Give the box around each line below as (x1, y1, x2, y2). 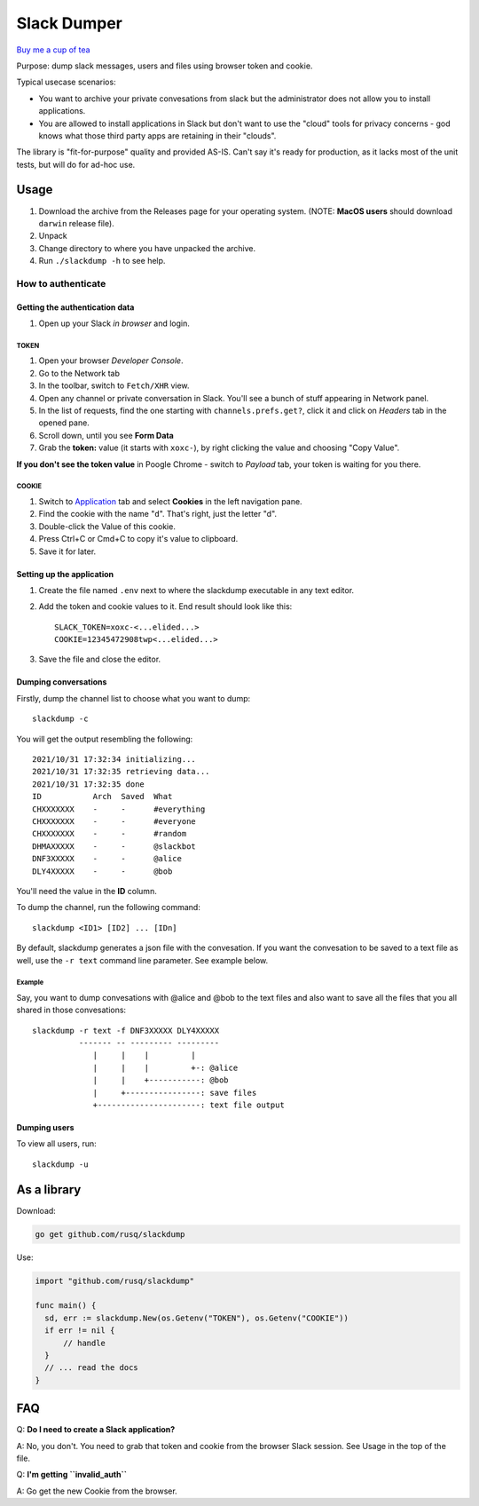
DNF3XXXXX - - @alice (32, 853, 182, 864)
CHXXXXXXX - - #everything (32, 804, 206, 814)
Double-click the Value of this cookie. (38, 520, 177, 532)
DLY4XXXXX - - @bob (32, 866, 173, 876)
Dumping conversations (16, 677, 107, 687)
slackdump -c (32, 714, 89, 724)
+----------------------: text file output (92, 1100, 286, 1110)
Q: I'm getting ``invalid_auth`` (16, 1470, 128, 1480)
